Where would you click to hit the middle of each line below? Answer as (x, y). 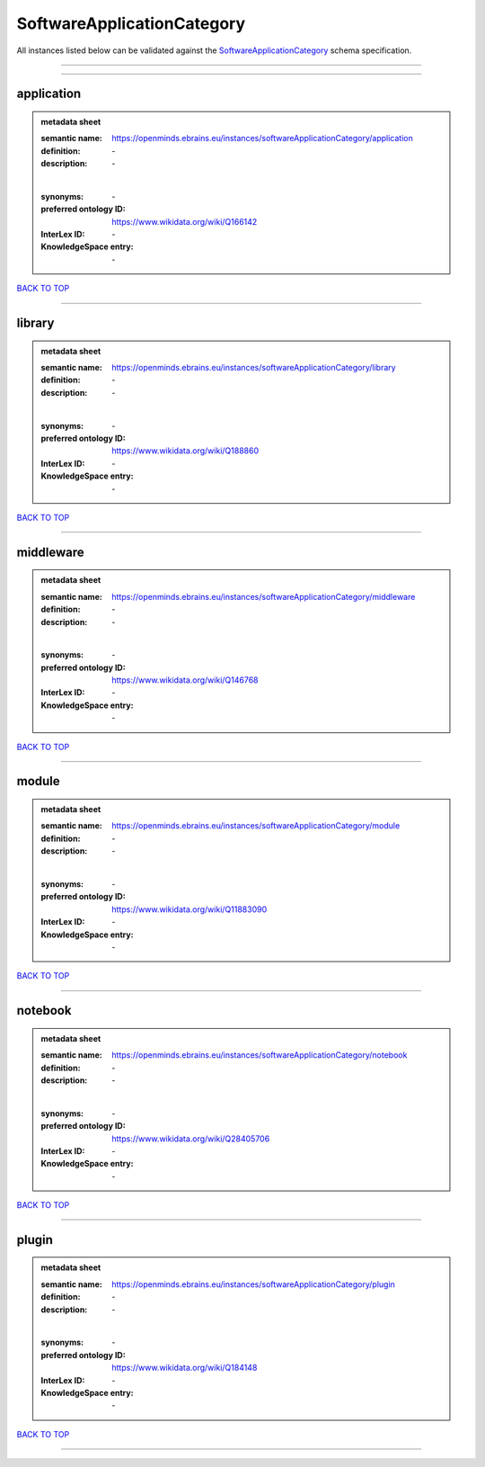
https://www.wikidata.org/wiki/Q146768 (185, 680)
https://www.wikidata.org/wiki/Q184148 (185, 1368)
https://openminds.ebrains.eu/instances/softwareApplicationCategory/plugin (253, 1284)
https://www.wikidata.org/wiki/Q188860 (185, 451)
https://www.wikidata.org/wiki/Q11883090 (190, 909)
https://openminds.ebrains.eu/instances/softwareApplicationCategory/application (262, 139)
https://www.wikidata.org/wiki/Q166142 (185, 221)
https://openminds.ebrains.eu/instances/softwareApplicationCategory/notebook (260, 1055)
